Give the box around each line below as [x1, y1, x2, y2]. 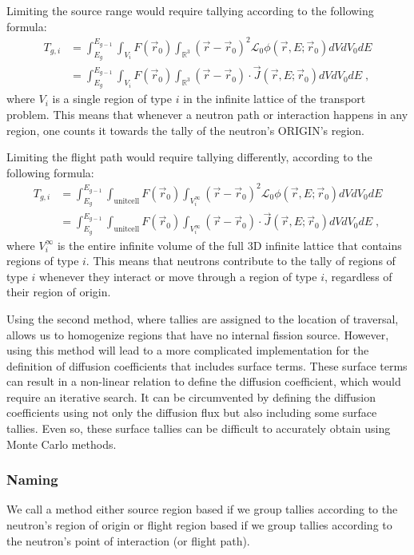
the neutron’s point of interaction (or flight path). [6, 532, 250, 549]
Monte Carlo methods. [6, 435, 117, 452]
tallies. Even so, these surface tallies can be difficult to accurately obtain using [6, 420, 391, 437]
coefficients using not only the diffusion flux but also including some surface [6, 404, 377, 421]
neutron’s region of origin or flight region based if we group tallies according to [6, 517, 392, 533]
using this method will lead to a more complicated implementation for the [6, 342, 369, 359]
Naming [6, 470, 58, 490]
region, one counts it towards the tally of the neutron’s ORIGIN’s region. [6, 121, 364, 138]
